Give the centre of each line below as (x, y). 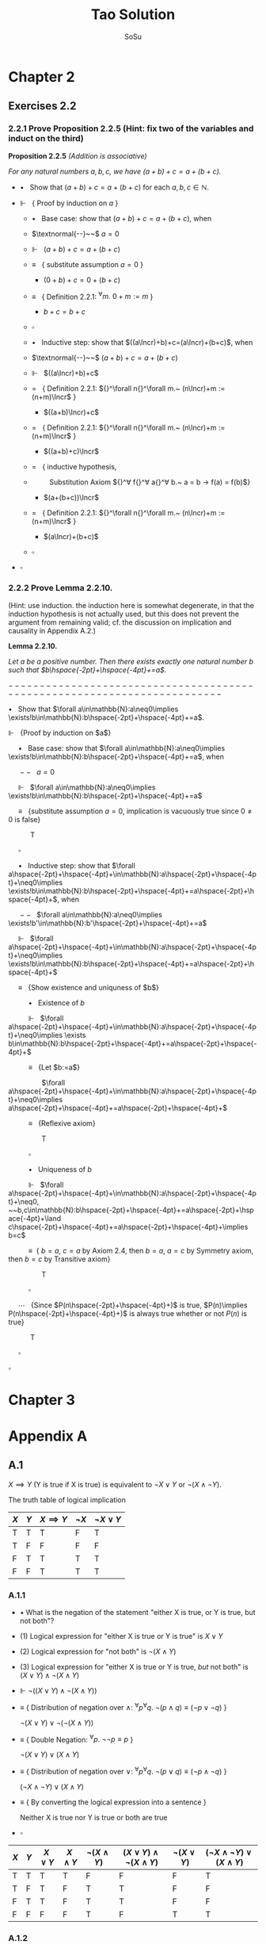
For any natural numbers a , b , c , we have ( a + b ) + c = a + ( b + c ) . (115, 171)
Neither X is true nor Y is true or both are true (93, 1818)
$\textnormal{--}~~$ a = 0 (76, 233)
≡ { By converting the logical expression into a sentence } (113, 1802)
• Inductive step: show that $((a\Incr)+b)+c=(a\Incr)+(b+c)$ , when (142, 342)
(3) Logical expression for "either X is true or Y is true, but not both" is (134, 1667)
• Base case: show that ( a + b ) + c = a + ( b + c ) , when (122, 218)
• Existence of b (57, 1003)
